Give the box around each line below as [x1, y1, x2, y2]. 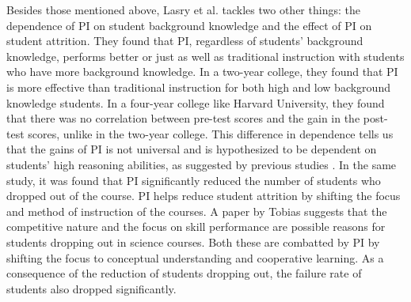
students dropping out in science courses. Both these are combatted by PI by [6, 233, 380, 250]
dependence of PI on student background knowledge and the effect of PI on [6, 17, 372, 33]
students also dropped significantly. [6, 280, 177, 296]
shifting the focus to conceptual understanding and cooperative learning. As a [6, 249, 384, 266]
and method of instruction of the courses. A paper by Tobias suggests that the [6, 202, 387, 219]
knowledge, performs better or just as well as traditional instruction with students [6, 47, 405, 64]
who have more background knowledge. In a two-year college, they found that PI [6, 63, 398, 80]
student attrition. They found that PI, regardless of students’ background [6, 32, 363, 49]
